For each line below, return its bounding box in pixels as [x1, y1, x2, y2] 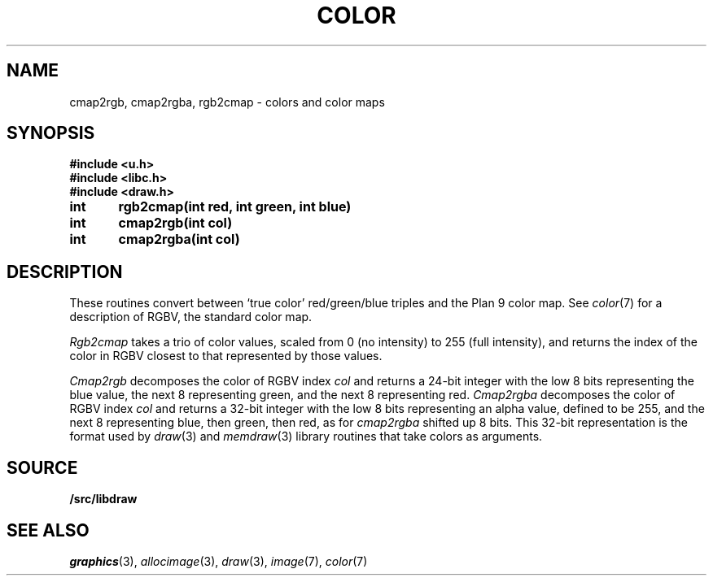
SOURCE [7, 457, 78, 478]
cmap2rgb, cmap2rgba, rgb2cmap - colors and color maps [69, 94, 385, 109]
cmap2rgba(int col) [118, 231, 240, 248]
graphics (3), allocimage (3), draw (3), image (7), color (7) [69, 554, 368, 568]
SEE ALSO [7, 519, 90, 541]
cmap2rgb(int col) [118, 215, 233, 232]
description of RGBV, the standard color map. [69, 310, 313, 324]
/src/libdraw [69, 492, 138, 506]
